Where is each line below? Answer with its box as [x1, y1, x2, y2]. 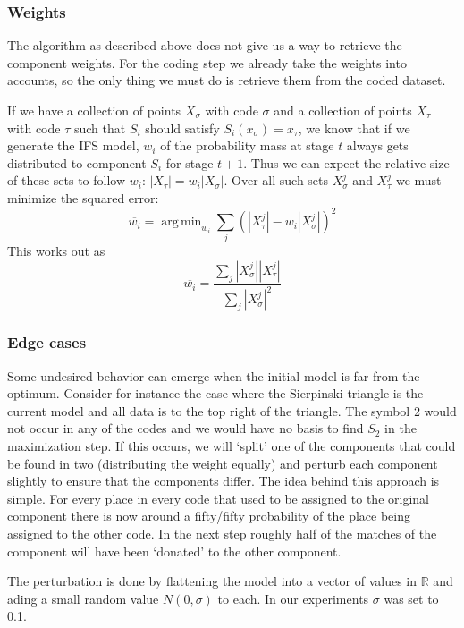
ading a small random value [7, 589, 159, 607]
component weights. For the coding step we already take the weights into [7, 53, 407, 72]
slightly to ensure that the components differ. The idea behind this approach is [7, 471, 440, 490]
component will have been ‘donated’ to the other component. [7, 541, 342, 560]
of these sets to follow [7, 171, 126, 190]
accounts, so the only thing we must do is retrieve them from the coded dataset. [7, 71, 446, 89]
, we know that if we [298, 118, 410, 137]
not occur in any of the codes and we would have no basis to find [7, 419, 364, 437]
